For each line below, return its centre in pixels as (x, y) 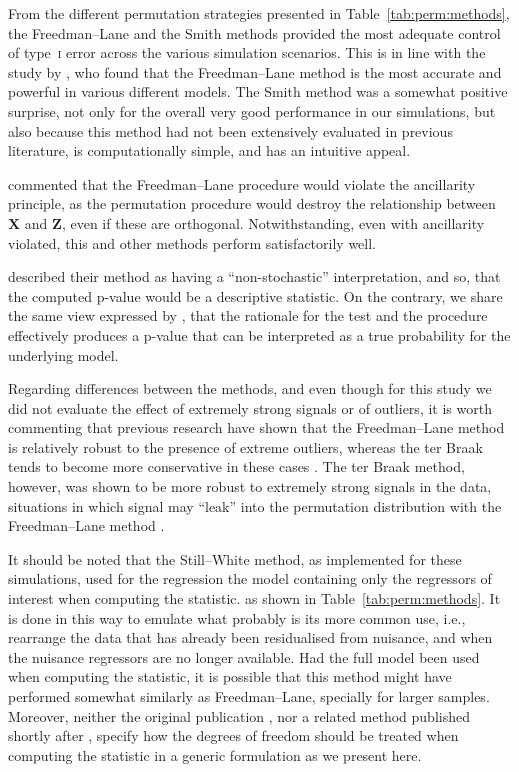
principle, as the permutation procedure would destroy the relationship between (252, 203)
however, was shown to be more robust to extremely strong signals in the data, (250, 486)
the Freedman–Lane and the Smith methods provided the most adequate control (254, 32)
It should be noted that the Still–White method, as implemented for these (235, 558)
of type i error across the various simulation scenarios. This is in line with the (247, 52)
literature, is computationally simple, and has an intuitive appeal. (209, 150)
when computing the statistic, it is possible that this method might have (230, 676)
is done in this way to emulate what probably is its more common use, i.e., (237, 617)
